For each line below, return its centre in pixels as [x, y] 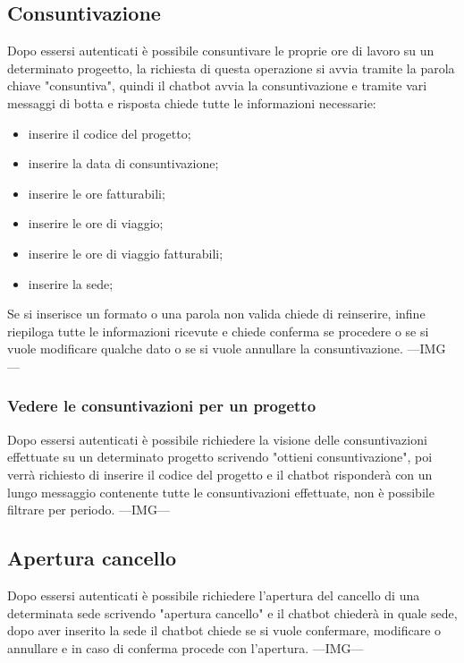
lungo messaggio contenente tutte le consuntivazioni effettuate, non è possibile [221, 492]
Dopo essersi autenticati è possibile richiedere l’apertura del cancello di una [214, 595]
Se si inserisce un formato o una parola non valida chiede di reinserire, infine [216, 314]
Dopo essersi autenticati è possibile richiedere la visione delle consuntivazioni [217, 439]
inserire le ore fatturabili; [97, 193]
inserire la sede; [71, 283]
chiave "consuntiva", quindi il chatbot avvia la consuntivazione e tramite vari [217, 85]
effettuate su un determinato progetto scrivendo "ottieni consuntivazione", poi [220, 457]
